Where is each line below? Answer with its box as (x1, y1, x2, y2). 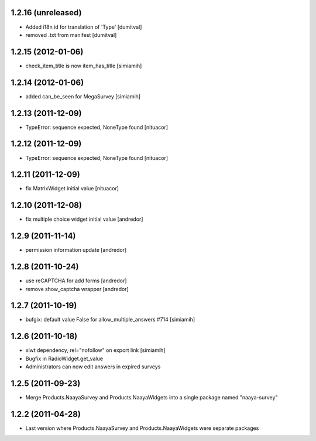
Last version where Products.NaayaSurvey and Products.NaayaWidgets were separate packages (25, 425, 259, 432)
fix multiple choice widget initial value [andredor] (25, 216, 143, 223)
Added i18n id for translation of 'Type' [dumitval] (25, 23, 142, 30)
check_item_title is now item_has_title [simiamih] (25, 62, 142, 69)
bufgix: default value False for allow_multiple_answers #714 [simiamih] (25, 316, 195, 323)
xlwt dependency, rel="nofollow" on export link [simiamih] (25, 347, 166, 354)
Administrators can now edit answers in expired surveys (25, 363, 161, 370)
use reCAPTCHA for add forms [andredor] (25, 277, 127, 284)
